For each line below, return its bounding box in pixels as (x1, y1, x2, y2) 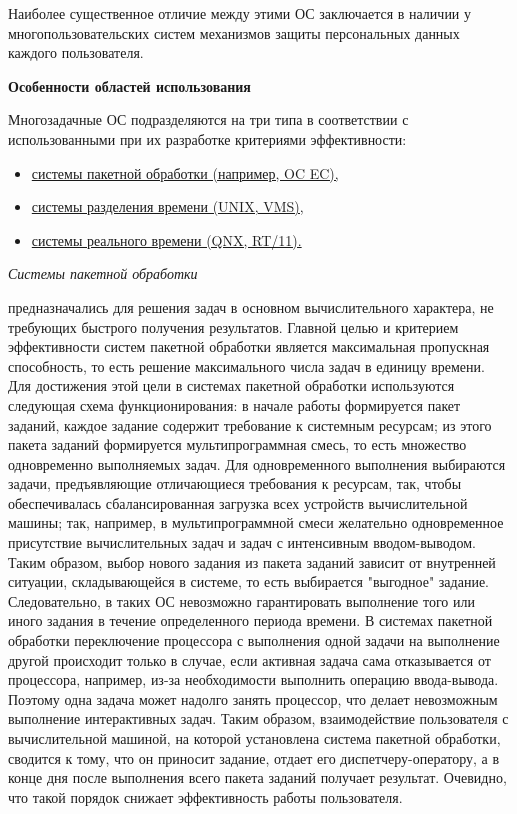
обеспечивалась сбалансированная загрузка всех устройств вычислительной (8, 492, 468, 513)
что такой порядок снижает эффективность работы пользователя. (8, 786, 403, 807)
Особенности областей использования (8, 75, 251, 96)
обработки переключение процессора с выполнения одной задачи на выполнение (8, 630, 500, 651)
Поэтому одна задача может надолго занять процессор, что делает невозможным (8, 688, 498, 709)
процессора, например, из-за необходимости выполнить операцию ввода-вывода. (8, 669, 499, 690)
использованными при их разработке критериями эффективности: (8, 128, 407, 149)
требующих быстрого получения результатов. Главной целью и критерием (8, 316, 459, 337)
